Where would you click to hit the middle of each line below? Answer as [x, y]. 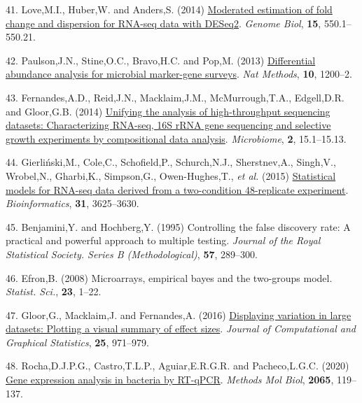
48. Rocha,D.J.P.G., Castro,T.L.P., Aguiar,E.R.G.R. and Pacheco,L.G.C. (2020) [177, 366]
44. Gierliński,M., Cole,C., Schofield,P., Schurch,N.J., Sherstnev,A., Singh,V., [171, 162]
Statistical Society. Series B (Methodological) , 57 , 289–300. [132, 254]
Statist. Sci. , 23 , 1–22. [54, 291]
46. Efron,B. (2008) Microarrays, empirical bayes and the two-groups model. [169, 277]
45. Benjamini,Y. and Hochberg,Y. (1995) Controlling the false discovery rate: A [178, 226]
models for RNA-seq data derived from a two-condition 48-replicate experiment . [177, 189]
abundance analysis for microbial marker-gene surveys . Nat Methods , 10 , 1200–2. [179, 74]
